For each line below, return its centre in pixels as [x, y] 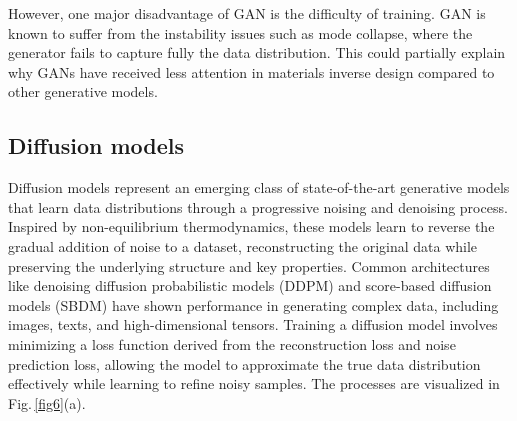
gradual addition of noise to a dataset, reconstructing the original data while [243, 245]
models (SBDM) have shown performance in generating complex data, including [253, 304]
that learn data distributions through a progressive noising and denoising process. [258, 206]
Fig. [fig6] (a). [47, 402]
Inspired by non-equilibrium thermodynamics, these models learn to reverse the [251, 226]
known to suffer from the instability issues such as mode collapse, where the [240, 32]
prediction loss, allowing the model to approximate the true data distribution [244, 363]
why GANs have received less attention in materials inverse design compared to [251, 71]
